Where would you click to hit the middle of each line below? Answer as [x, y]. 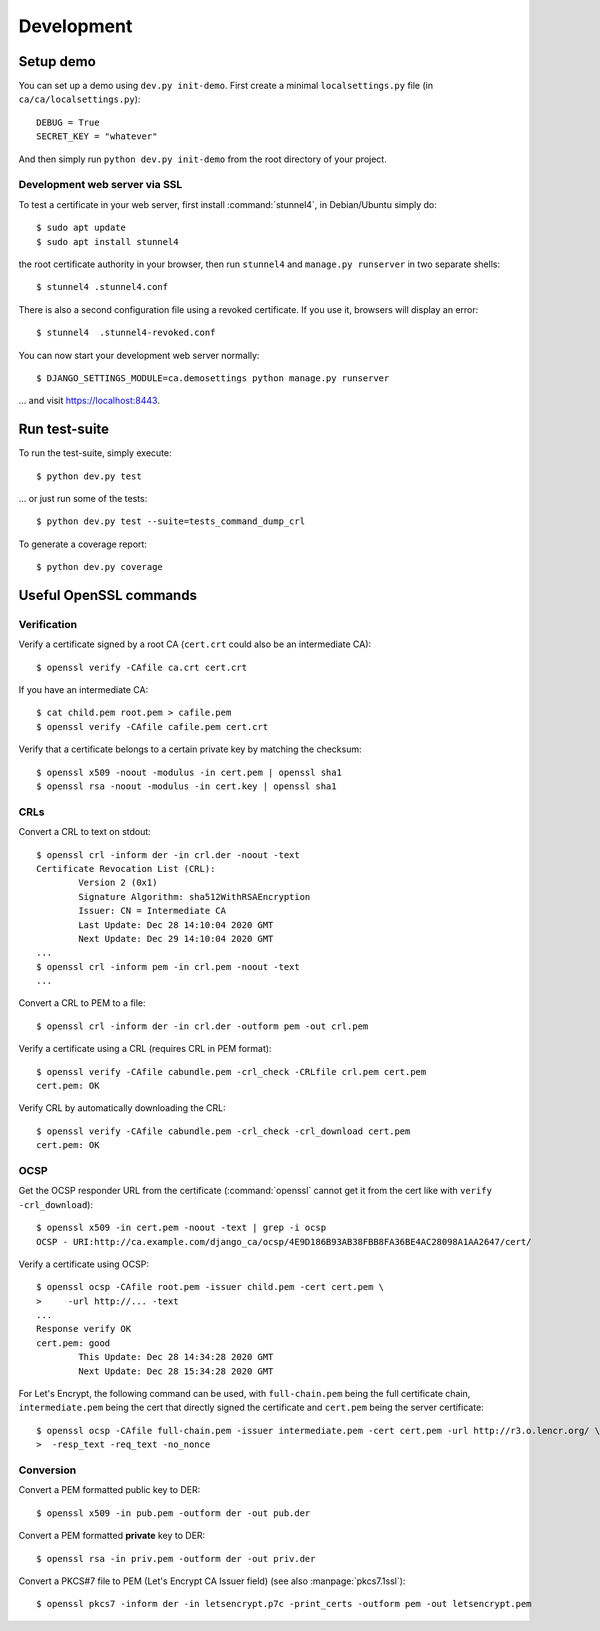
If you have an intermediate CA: [83, 690]
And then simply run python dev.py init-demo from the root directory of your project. [202, 159]
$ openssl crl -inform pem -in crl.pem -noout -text [168, 966]
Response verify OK [84, 1329]
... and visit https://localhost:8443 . [89, 401]
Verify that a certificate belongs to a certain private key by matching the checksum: [190, 749]
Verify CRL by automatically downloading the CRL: [122, 1108]
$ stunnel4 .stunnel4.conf [102, 287]
